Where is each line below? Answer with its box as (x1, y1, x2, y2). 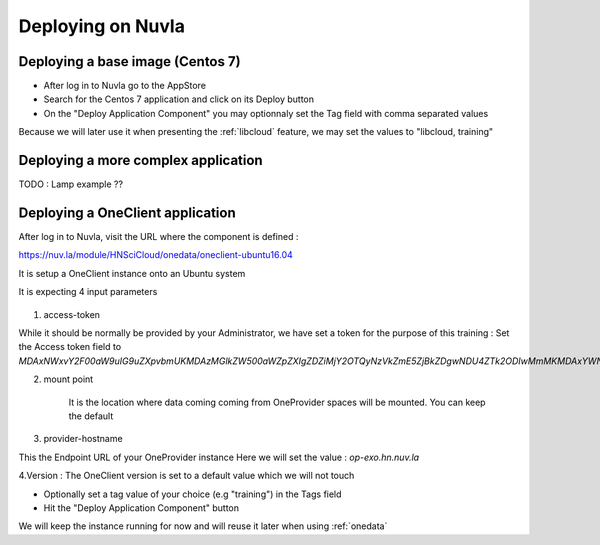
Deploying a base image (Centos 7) (18, 53, 241, 70)
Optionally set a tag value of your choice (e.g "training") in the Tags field (43, 488, 342, 500)
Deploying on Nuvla (18, 15, 185, 37)
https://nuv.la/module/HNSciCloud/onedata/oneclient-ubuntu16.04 (18, 249, 294, 261)
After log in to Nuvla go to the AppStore (43, 80, 207, 92)
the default (68, 410, 114, 422)
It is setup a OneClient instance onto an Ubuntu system (18, 267, 246, 279)
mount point (43, 373, 94, 385)
